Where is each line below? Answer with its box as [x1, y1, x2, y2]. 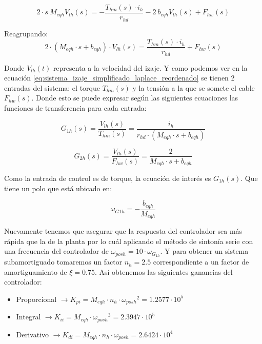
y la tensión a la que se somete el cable [132, 82, 255, 93]
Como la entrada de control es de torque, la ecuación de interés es [4, 173, 211, 184]
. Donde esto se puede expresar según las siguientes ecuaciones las [31, 92, 238, 103]
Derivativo [16, 329, 49, 339]
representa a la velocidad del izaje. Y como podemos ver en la [53, 62, 248, 73]
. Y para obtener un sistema [160, 246, 249, 256]
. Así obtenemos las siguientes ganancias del [94, 266, 233, 277]
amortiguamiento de [4, 266, 67, 277]
